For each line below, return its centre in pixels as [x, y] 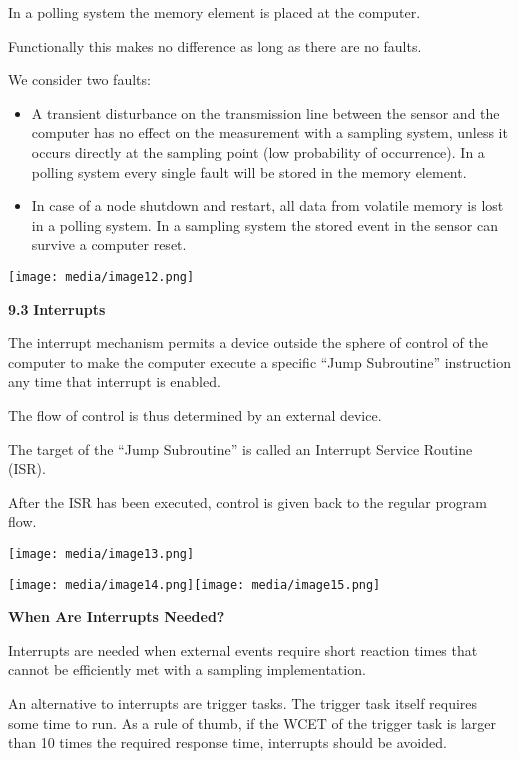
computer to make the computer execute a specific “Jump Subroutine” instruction [259, 361]
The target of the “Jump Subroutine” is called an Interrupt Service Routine [240, 448]
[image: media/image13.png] [101, 553]
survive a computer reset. [109, 244]
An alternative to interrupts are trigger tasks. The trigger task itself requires [243, 703]
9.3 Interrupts [57, 308]
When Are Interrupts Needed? [116, 616]
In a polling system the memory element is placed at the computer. [214, 12]
